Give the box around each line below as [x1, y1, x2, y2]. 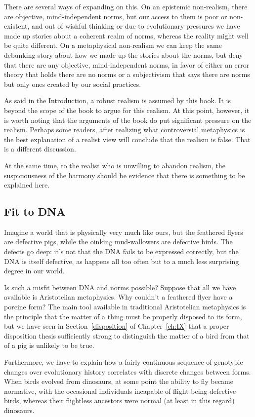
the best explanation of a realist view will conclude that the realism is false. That [4, 134, 251, 144]
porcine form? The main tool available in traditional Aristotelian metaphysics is [4, 302, 246, 312]
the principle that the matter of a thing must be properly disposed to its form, [4, 311, 242, 321]
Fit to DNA [4, 204, 66, 219]
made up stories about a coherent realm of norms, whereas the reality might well [4, 30, 249, 40]
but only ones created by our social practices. [4, 78, 141, 89]
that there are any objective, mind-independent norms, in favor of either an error [4, 59, 250, 70]
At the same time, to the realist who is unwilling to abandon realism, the [4, 160, 225, 170]
